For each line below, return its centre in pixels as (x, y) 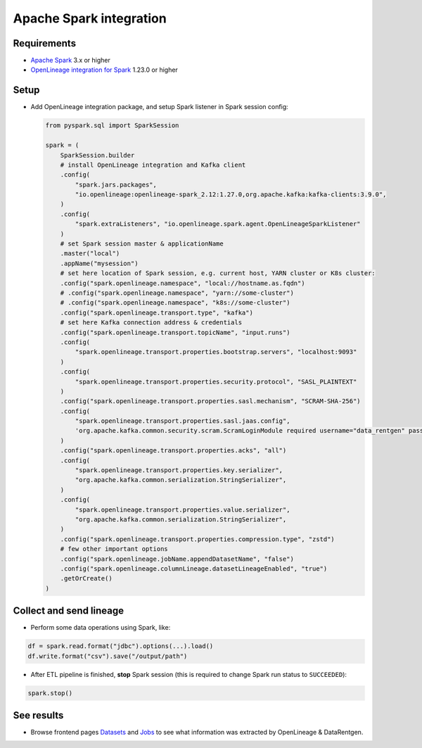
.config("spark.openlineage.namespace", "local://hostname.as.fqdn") (183, 283)
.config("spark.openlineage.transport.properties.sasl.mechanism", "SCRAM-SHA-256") (211, 401)
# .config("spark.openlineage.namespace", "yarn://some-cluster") (177, 293)
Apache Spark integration (90, 18)
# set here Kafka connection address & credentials (151, 323)
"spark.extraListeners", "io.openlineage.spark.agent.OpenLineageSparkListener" (218, 224)
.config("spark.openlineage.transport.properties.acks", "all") (173, 451)
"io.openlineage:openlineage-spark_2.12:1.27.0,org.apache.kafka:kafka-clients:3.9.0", (231, 195)
